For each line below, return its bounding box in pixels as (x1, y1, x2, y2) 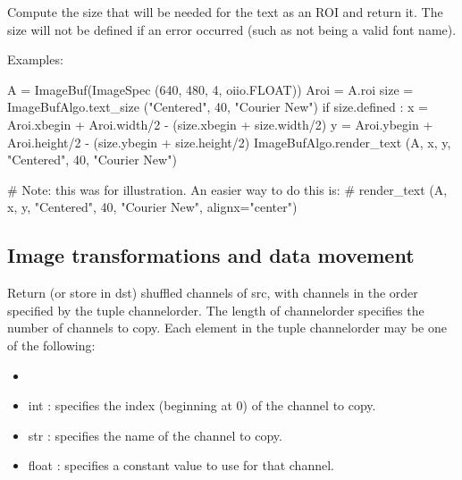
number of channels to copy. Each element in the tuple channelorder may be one (7, 318, 447, 337)
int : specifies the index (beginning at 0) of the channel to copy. (28, 396, 376, 415)
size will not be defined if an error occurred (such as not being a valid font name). (7, 20, 457, 38)
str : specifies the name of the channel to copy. (28, 425, 282, 444)
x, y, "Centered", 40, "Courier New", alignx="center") (7, 198, 298, 216)
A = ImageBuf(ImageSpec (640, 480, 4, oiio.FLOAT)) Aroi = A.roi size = (7, 80, 414, 98)
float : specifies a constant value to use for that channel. (28, 456, 334, 475)
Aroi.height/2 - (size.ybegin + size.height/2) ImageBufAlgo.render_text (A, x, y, (7, 132, 451, 151)
